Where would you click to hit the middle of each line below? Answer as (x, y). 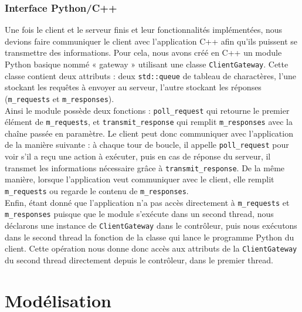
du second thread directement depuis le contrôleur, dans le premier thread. (139, 260)
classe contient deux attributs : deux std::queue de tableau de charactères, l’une (151, 75)
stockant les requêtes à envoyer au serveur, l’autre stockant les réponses (133, 87)
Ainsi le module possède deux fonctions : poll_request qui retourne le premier (147, 110)
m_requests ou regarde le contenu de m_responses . (97, 190)
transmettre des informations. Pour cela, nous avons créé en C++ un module (143, 52)
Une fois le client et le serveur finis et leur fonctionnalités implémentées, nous (144, 30)
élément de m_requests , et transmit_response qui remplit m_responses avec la (149, 122)
